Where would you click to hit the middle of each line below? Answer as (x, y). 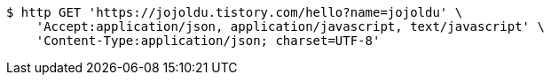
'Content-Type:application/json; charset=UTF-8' (208, 41)
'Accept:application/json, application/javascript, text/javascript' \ (290, 26)
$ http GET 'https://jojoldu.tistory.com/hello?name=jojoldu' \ (235, 12)
